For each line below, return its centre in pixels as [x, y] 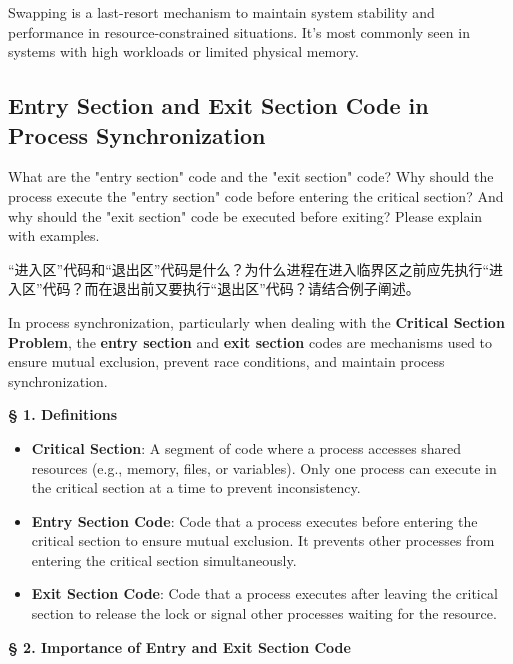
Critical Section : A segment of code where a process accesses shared [246, 447]
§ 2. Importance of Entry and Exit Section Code [179, 646]
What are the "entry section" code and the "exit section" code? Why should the [251, 176]
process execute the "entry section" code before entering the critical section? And [256, 195]
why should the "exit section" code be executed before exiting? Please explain [245, 215]
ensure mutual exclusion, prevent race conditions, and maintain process [226, 361]
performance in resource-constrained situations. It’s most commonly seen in [239, 31]
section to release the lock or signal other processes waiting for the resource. [264, 613]
